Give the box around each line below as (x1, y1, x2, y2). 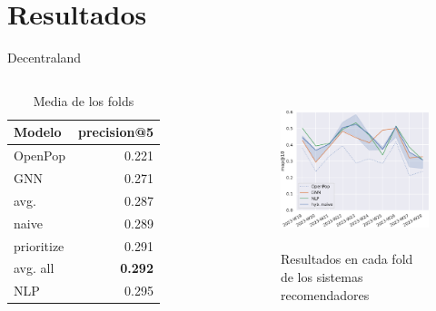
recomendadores (280, 285, 370, 304)
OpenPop (14, 146, 65, 165)
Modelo (14, 122, 62, 141)
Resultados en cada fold (280, 249, 413, 268)
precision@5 (78, 122, 154, 141)
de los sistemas (280, 267, 363, 286)
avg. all (14, 258, 54, 277)
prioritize (14, 236, 64, 255)
